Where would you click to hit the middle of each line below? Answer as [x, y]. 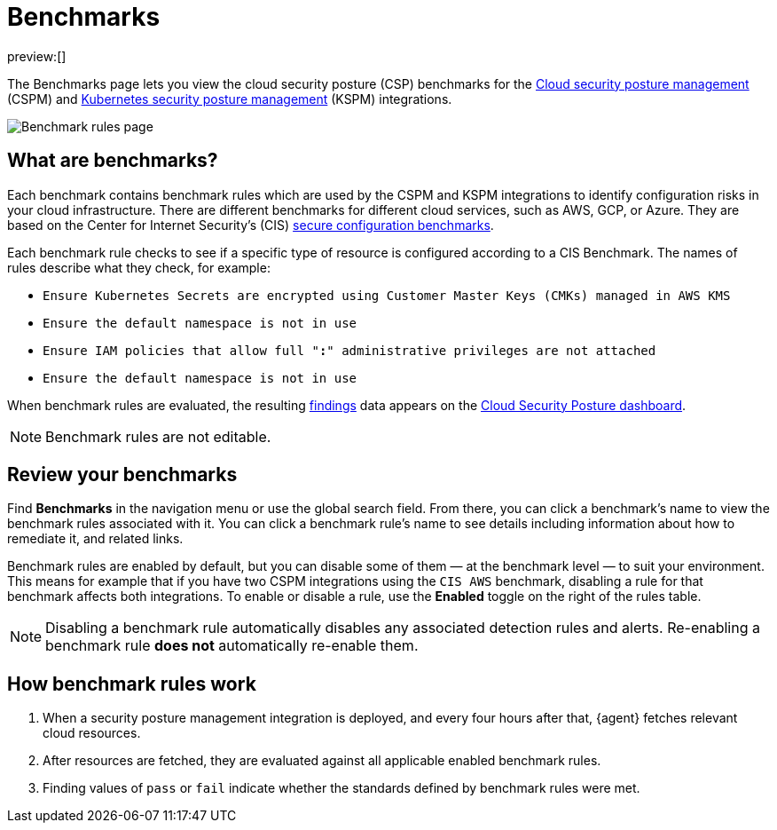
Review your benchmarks [122, 475]
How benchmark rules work [132, 684]
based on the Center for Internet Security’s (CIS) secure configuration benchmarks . [251, 225]
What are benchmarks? [113, 161]
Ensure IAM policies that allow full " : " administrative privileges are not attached [349, 350]
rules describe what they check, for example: [139, 267]
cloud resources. [92, 733]
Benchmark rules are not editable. [158, 436]
